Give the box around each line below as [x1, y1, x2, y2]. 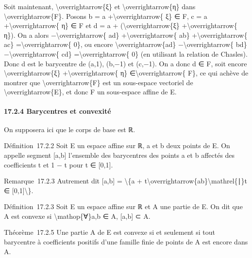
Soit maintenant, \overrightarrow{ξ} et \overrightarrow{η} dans [4, 1, 196, 11]
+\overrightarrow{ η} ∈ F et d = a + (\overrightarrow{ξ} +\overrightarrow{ [4, 20, 237, 30]
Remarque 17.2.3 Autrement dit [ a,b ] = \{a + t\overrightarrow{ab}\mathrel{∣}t [4, 176, 248, 186]
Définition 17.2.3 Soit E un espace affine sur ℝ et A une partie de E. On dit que [4, 201, 243, 212]
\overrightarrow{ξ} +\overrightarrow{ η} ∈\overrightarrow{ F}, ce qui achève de [4, 68, 249, 78]
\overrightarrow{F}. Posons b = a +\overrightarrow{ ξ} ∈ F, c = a [4, 11, 207, 21]
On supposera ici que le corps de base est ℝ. [4, 124, 135, 134]
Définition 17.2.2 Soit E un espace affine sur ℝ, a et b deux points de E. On [4, 140, 230, 151]
